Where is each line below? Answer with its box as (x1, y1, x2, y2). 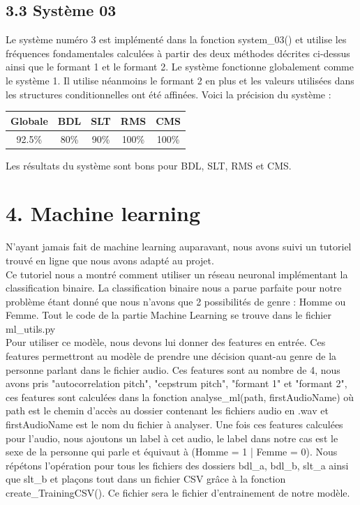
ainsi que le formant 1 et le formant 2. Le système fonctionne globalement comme (6, 59, 354, 74)
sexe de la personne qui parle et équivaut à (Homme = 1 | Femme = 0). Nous (6, 444, 338, 459)
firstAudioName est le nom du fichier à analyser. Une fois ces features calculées (6, 417, 343, 432)
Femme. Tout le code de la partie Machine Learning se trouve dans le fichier (6, 308, 331, 322)
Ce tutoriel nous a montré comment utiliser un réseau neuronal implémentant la (6, 266, 348, 281)
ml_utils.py (6, 321, 56, 336)
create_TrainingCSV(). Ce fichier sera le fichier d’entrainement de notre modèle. (6, 485, 350, 500)
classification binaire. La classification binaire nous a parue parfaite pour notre (6, 280, 342, 295)
